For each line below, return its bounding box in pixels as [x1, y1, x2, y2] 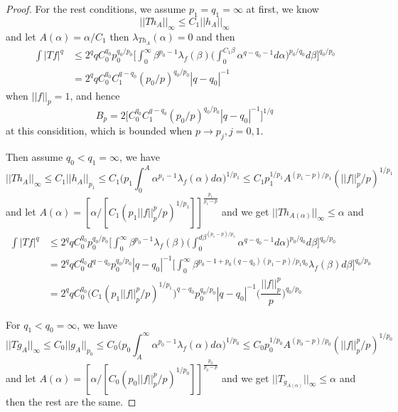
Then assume [6, 149, 63, 164]
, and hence [70, 88, 120, 102]
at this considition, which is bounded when [6, 122, 193, 137]
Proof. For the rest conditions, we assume [6, 1, 186, 16]
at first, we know [246, 1, 319, 16]
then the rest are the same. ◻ [6, 393, 136, 408]
